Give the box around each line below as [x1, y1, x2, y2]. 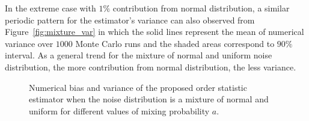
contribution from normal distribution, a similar [112, 2, 290, 14]
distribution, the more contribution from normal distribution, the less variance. [5, 60, 296, 73]
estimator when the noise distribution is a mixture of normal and [29, 93, 269, 105]
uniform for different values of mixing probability [29, 104, 210, 117]
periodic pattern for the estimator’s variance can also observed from [5, 13, 255, 26]
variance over [5, 37, 54, 49]
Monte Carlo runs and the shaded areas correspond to [75, 37, 275, 49]
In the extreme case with [5, 2, 96, 14]
